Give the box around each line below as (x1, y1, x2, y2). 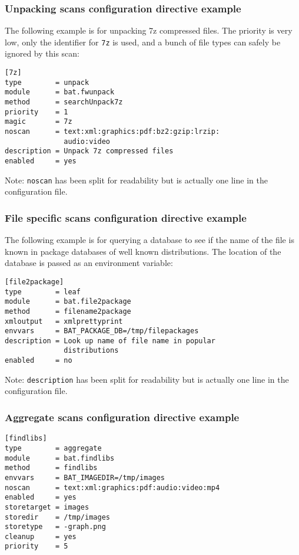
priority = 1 (5, 107, 68, 116)
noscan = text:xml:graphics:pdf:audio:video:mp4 (5, 483, 220, 492)
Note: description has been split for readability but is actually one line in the (5, 373, 289, 385)
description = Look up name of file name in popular (5, 336, 215, 345)
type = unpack (5, 78, 89, 87)
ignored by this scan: (5, 47, 79, 60)
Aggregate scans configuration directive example (5, 409, 240, 424)
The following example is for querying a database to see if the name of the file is (5, 234, 294, 246)
